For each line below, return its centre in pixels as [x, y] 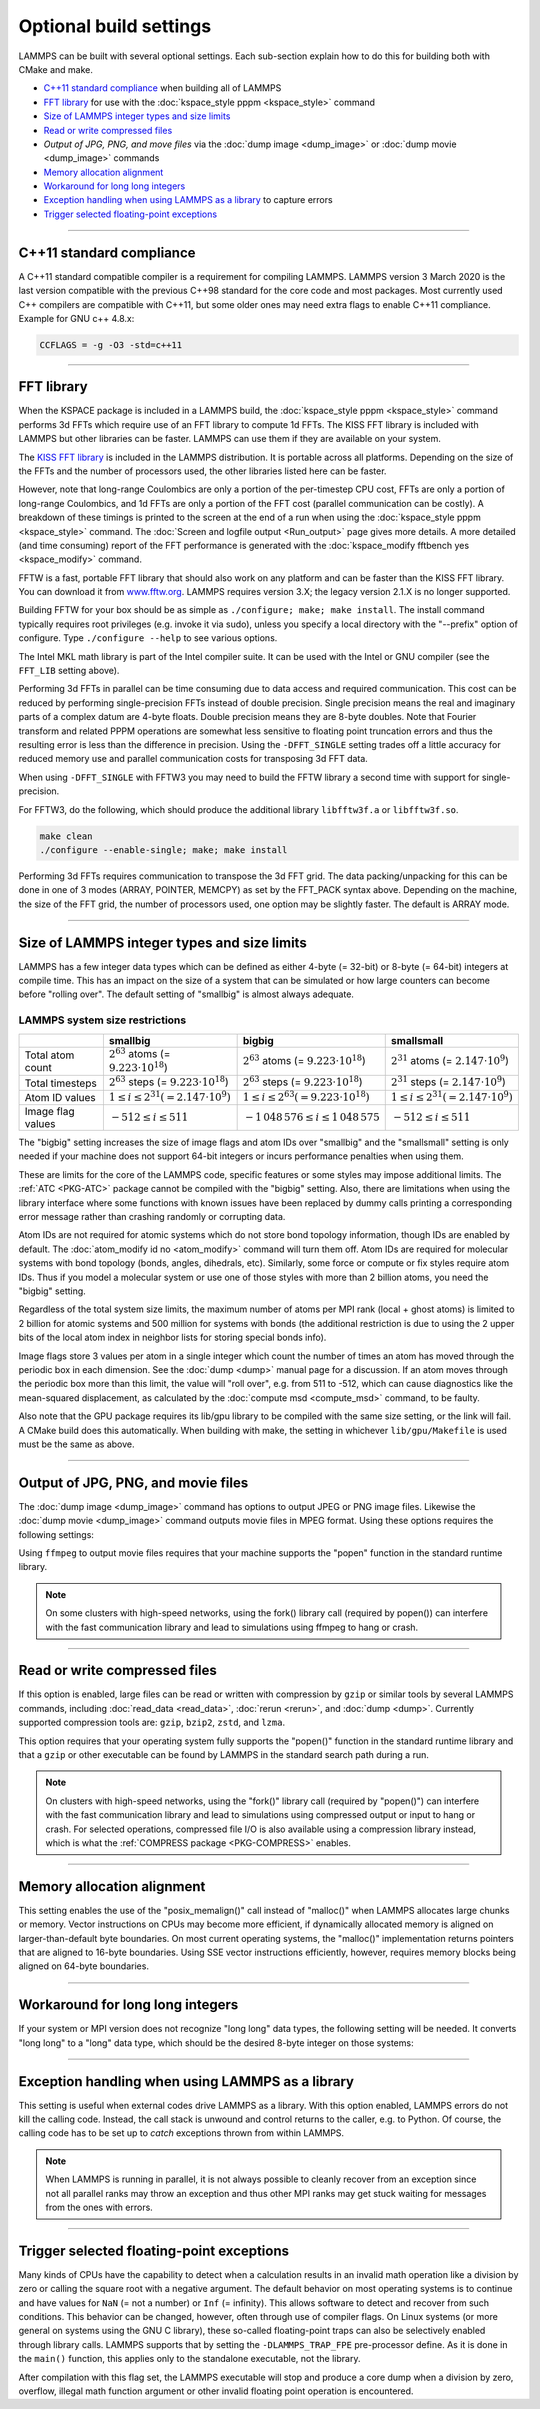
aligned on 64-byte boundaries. [84, 1966]
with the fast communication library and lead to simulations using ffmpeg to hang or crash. [232, 1627]
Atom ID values [60, 1097]
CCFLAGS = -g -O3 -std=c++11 [111, 344]
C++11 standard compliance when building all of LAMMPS [162, 88]
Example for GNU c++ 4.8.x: [76, 318]
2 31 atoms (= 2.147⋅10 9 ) [450, 1059]
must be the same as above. [76, 1444]
